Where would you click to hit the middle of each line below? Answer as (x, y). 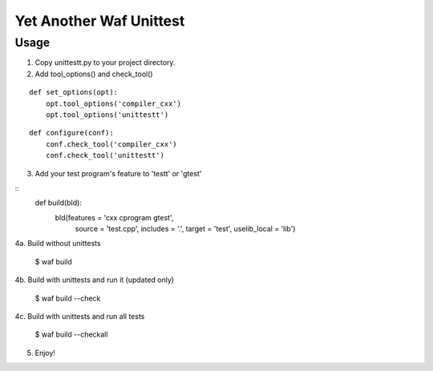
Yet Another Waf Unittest (100, 21)
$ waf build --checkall (71, 335)
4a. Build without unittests (58, 244)
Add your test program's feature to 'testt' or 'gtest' (118, 173)
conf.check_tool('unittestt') (105, 155)
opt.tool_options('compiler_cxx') (113, 103)
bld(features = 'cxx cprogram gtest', (114, 217)
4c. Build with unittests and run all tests (80, 317)
